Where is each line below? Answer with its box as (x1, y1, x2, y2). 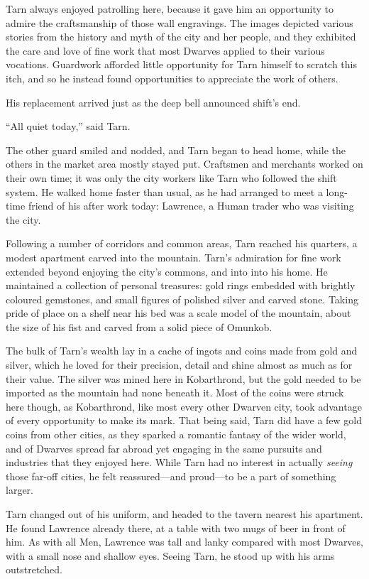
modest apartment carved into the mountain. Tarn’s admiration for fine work (6, 249, 341, 264)
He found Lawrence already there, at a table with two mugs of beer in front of (6, 520, 346, 535)
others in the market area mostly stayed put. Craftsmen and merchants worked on (6, 156, 363, 171)
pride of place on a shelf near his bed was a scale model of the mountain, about (6, 305, 351, 320)
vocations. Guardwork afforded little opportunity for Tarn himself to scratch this (6, 57, 358, 72)
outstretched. (6, 562, 62, 577)
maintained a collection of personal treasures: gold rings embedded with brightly (6, 278, 356, 293)
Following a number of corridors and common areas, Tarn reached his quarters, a (6, 236, 358, 251)
